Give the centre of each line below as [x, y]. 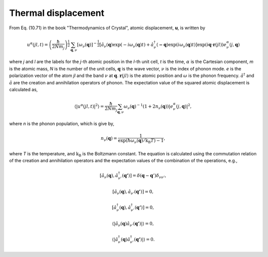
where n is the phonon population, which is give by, [62, 124]
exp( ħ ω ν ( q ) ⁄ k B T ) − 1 [141, 141]
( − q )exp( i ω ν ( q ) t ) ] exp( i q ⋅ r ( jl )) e [192, 45]
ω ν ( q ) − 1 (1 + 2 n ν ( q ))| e [148, 106]
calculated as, [24, 90]
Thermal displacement [57, 13]
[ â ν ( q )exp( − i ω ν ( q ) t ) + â [127, 45]
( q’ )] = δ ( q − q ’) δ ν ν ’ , [144, 176]
